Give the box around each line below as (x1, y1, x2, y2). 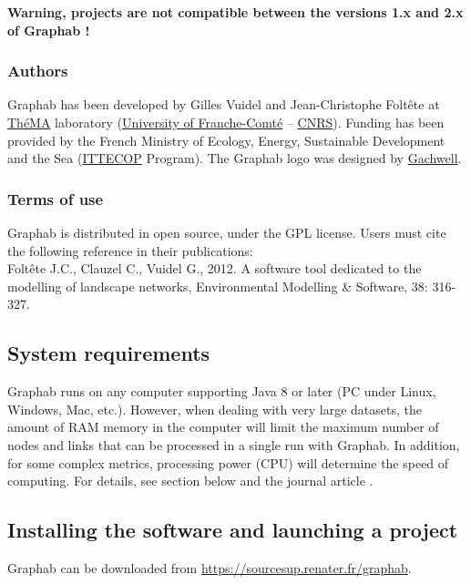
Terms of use (7, 187, 104, 210)
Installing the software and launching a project (7, 516, 458, 544)
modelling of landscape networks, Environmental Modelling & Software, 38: (7, 276, 428, 295)
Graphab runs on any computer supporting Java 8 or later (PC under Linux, (7, 382, 436, 401)
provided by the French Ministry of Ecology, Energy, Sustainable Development (7, 130, 445, 149)
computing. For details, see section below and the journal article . (7, 471, 374, 490)
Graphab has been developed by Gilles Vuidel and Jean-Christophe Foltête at (7, 95, 440, 114)
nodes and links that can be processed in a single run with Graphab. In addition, (7, 435, 460, 454)
